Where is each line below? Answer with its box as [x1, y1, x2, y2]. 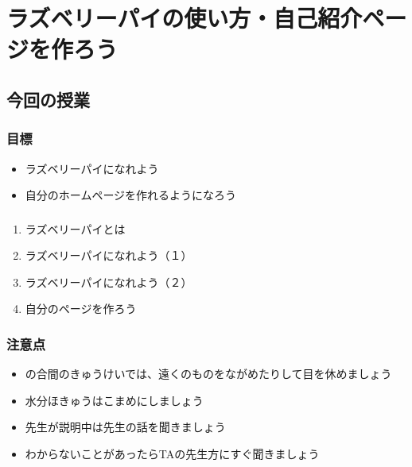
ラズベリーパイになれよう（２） [25, 273, 192, 290]
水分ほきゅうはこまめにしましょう [25, 392, 204, 408]
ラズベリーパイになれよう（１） [25, 247, 192, 264]
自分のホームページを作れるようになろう [25, 187, 237, 203]
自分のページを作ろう [25, 300, 137, 317]
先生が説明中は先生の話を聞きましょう [25, 419, 226, 435]
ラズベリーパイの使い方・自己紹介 [6, 2, 363, 34]
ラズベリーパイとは [25, 220, 126, 237]
